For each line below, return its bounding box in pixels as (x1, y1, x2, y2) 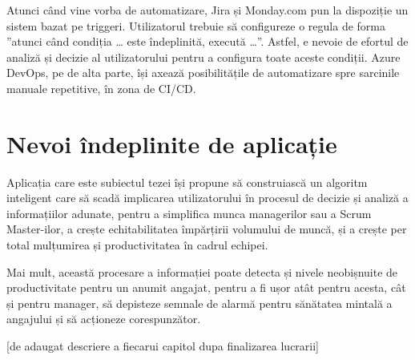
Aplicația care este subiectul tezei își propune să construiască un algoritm (6, 173, 368, 190)
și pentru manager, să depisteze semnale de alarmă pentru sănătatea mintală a (6, 294, 393, 311)
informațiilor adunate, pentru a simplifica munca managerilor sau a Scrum (6, 204, 372, 221)
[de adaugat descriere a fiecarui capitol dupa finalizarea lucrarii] (6, 338, 320, 354)
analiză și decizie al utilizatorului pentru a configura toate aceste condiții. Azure (6, 48, 401, 65)
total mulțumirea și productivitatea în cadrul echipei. (6, 237, 268, 253)
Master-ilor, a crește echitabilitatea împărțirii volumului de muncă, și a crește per (6, 220, 407, 237)
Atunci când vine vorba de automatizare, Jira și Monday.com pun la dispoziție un (6, 2, 409, 18)
